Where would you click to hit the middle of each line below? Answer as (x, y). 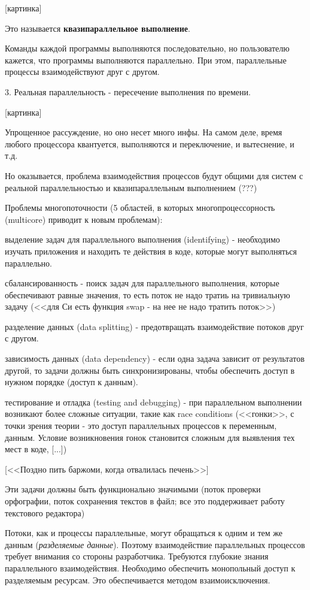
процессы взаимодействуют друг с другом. (82, 72)
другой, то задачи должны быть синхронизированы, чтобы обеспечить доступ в (150, 370)
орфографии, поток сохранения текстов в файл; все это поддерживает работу (145, 501)
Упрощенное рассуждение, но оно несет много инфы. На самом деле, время (144, 132)
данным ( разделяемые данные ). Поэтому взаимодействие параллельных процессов (155, 544)
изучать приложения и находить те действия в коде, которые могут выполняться (151, 251)
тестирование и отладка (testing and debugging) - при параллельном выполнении (154, 402)
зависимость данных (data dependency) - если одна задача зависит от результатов (155, 358)
